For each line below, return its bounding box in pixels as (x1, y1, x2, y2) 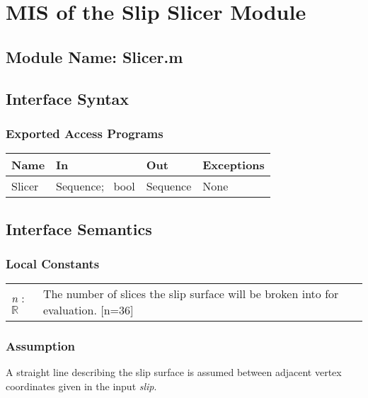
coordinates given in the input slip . (6, 378, 157, 393)
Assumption (6, 337, 76, 355)
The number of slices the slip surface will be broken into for (42, 285, 339, 302)
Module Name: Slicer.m (6, 45, 183, 67)
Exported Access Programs (6, 124, 163, 142)
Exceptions (202, 157, 265, 174)
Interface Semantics (6, 217, 152, 239)
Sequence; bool (56, 178, 135, 195)
